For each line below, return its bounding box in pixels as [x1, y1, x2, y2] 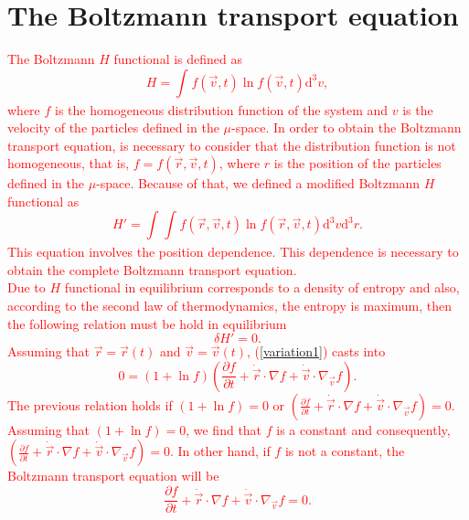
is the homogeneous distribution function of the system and [55, 100, 389, 119]
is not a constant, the [284, 441, 405, 461]
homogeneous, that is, [7, 154, 130, 173]
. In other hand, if [169, 441, 271, 461]
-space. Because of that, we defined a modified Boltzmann [96, 174, 421, 193]
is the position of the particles [273, 154, 442, 173]
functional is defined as [113, 49, 243, 69]
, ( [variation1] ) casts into [247, 342, 386, 361]
